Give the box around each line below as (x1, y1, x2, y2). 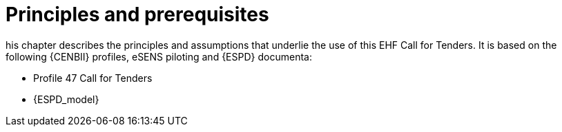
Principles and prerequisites (6, 3, 269, 26)
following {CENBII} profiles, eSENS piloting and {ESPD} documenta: (6, 50, 312, 63)
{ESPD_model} (33, 93, 99, 105)
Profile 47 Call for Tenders (33, 71, 153, 84)
